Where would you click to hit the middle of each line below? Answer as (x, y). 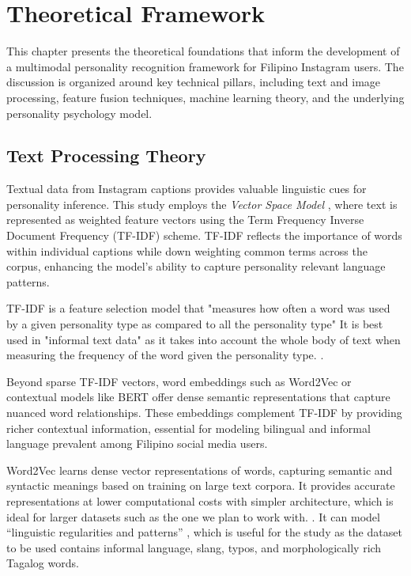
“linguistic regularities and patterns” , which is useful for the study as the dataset (204, 532)
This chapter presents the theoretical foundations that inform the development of (203, 51)
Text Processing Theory (106, 155)
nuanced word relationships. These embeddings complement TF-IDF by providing (204, 413)
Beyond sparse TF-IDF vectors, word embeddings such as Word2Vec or (179, 381)
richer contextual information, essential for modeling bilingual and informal (189, 428)
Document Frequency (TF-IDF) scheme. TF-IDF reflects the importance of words (204, 235)
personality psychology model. (79, 113)
